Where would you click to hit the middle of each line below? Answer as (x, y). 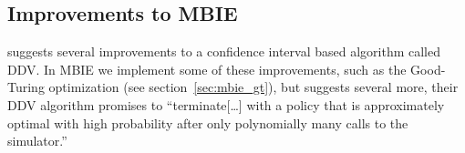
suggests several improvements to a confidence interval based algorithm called (224, 51)
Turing (26, 87)
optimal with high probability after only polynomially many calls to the (208, 122)
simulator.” (37, 141)
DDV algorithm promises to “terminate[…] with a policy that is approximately (226, 104)
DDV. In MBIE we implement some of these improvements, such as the (207, 69)
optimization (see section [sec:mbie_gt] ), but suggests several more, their (253, 87)
